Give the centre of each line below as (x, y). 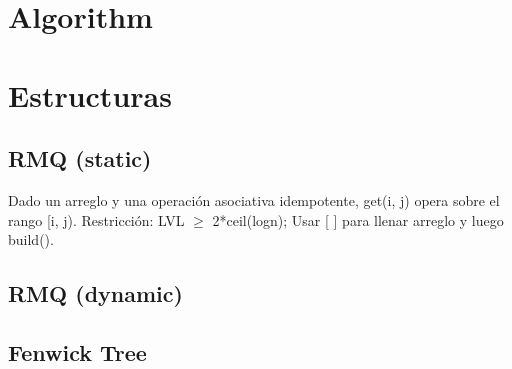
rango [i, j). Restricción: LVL (96, 219)
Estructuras (90, 94)
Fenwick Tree (77, 351)
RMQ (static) (80, 158)
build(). (31, 239)
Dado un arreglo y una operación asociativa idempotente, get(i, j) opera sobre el (254, 199)
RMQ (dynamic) (95, 293)
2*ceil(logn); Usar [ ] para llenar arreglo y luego (358, 219)
